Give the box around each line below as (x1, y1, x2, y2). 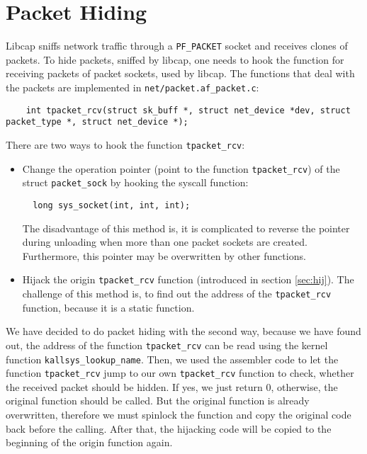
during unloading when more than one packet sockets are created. (22, 234, 307, 249)
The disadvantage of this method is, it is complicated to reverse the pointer (22, 220, 350, 235)
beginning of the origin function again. (6, 435, 173, 450)
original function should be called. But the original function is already (6, 393, 310, 408)
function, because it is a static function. (22, 300, 195, 314)
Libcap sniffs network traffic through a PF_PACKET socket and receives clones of (6, 38, 348, 53)
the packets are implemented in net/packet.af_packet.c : (6, 79, 259, 94)
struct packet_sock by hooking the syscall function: (22, 175, 249, 190)
